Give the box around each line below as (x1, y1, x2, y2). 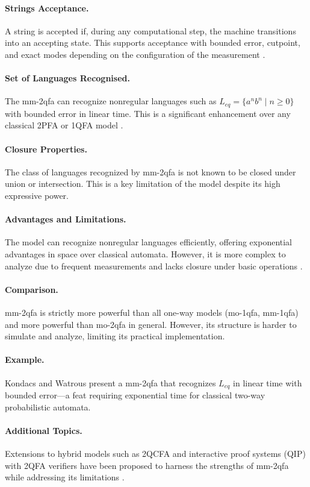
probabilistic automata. (5, 400, 91, 413)
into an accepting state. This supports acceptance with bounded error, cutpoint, (5, 36, 300, 49)
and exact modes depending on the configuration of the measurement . (5, 48, 265, 60)
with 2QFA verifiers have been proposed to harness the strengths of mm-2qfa (5, 459, 289, 471)
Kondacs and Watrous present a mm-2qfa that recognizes (5, 376, 216, 389)
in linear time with (233, 376, 302, 389)
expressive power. (5, 189, 69, 201)
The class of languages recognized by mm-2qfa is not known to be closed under (5, 165, 296, 178)
